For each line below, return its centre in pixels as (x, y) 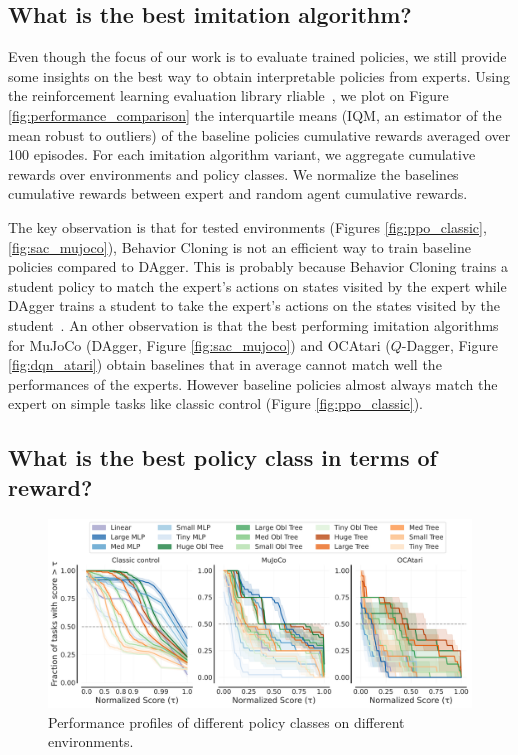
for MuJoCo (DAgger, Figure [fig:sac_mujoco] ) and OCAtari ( (199, 344)
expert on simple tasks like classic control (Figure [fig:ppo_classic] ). (216, 403)
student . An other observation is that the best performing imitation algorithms (253, 324)
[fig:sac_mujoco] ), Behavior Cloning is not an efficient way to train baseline (239, 246)
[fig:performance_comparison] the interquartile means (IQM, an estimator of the (255, 114)
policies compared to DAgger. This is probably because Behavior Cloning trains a (258, 266)
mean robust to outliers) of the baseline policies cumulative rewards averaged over (259, 134)
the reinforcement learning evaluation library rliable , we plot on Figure (228, 95)
